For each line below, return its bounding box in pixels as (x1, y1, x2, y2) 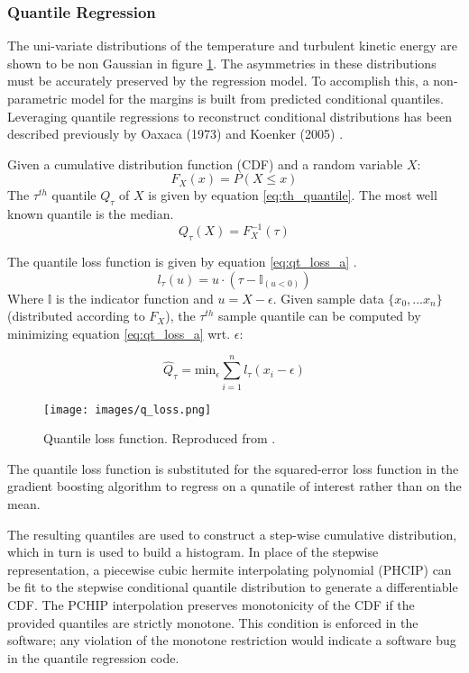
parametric (7, 89, 68, 107)
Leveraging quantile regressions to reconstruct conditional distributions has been (7, 106, 452, 125)
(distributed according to (7, 306, 145, 325)
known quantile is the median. (7, 205, 174, 223)
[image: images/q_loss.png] (43, 403, 212, 416)
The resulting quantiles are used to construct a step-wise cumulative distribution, (7, 524, 457, 543)
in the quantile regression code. (7, 648, 179, 667)
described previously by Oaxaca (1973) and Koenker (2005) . (7, 124, 344, 143)
